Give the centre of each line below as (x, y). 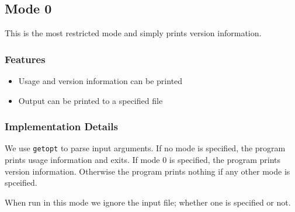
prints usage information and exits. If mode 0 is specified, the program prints (143, 160)
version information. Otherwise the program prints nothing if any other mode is (147, 171)
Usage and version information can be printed (100, 81)
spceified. (21, 183)
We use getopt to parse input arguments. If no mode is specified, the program (145, 148)
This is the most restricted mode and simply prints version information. (133, 33)
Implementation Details (61, 126)
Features (25, 59)
